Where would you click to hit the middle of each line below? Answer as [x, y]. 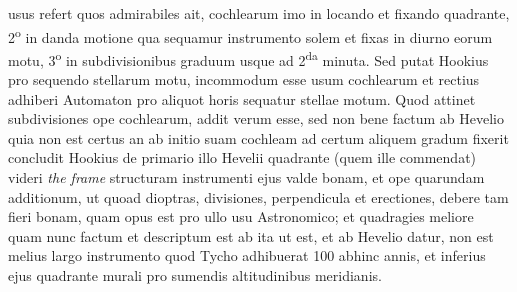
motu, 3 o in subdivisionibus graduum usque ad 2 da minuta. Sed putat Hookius [248, 58]
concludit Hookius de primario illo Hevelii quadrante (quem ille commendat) [242, 157]
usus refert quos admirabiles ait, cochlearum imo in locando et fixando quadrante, [259, 13]
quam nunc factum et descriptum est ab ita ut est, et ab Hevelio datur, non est [251, 235]
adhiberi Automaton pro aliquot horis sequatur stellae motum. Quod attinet [242, 98]
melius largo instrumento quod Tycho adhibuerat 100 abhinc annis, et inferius [247, 255]
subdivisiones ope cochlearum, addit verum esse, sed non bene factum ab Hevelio [256, 118]
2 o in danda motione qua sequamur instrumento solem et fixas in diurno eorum [250, 35]
